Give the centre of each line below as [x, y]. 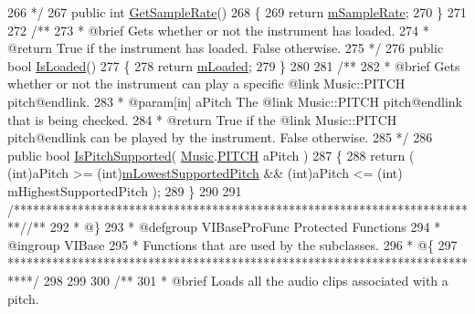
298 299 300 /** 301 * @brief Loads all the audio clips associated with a [246, 280]
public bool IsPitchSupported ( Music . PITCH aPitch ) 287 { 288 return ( [211, 155]
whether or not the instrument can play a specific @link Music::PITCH [206, 84]
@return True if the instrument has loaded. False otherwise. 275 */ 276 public [226, 48]
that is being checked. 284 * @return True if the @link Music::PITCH [202, 119]
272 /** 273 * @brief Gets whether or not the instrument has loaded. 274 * [218, 30]
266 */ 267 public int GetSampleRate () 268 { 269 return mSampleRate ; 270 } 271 [237, 12]
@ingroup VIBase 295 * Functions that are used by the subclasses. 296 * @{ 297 [232, 244]
